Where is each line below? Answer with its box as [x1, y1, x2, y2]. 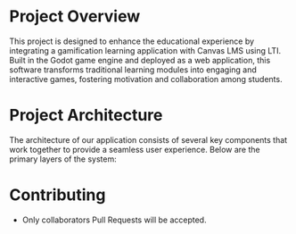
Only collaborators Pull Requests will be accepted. [21, 214, 207, 225]
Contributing [9, 185, 106, 205]
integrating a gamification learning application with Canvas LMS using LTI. [9, 45, 282, 55]
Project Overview [9, 6, 141, 27]
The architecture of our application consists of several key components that [9, 134, 288, 145]
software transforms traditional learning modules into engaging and [9, 64, 257, 75]
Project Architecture [9, 105, 163, 126]
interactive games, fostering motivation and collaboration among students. [9, 73, 283, 84]
